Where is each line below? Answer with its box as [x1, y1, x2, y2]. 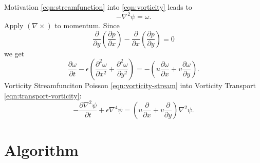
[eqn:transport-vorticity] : [4, 90, 82, 100]
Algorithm [4, 139, 79, 160]
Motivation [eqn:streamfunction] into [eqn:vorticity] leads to [4, 2, 192, 12]
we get [4, 48, 25, 58]
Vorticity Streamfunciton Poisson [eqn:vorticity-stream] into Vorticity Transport [4, 80, 256, 91]
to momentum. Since [54, 20, 120, 31]
